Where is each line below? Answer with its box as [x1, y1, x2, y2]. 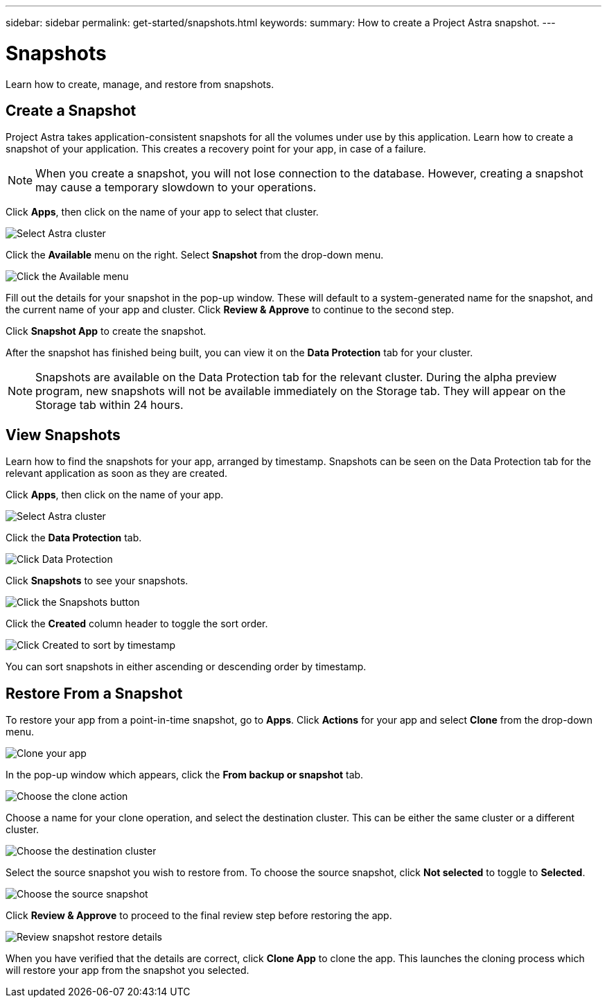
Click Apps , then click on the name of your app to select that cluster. [6, 206, 319, 218]
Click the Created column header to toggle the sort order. [6, 618, 268, 630]
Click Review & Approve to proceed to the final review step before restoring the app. [6, 909, 392, 922]
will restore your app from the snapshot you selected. [6, 964, 249, 977]
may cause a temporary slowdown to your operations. [35, 180, 317, 195]
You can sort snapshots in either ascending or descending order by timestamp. [6, 661, 367, 673]
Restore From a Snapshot [6, 684, 183, 702]
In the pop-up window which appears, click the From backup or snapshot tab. [6, 769, 364, 781]
